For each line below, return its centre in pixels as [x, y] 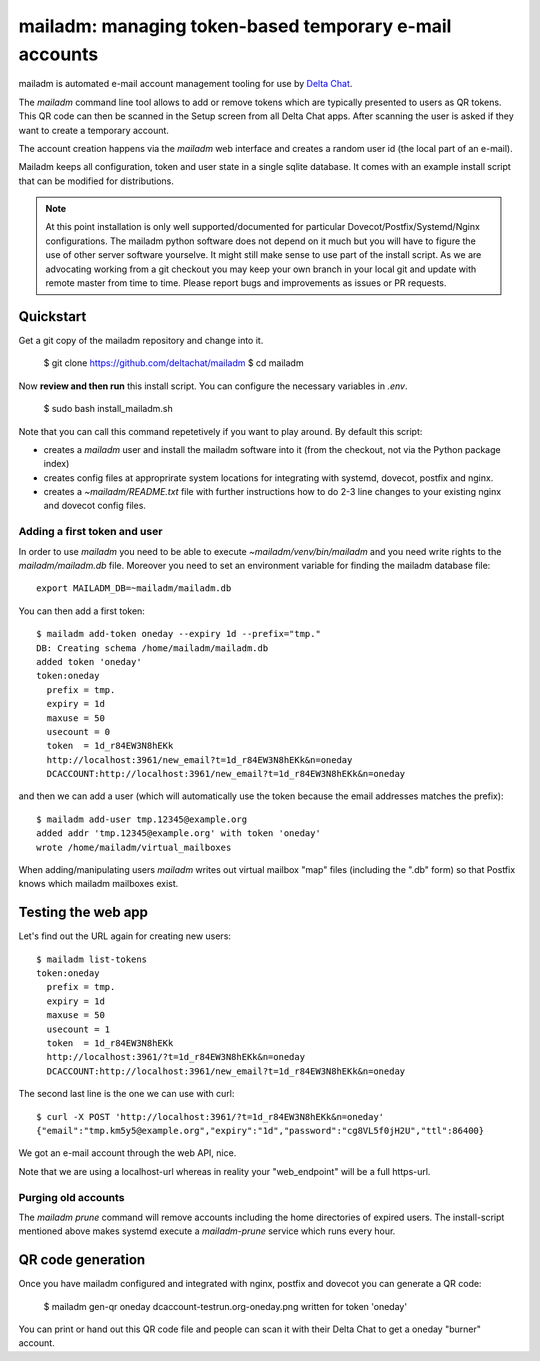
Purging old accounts [71, 1197]
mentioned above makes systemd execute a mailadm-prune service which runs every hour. [207, 1231]
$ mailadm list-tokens [92, 959]
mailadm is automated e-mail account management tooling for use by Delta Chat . [185, 84]
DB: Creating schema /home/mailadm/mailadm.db [152, 648]
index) [56, 464]
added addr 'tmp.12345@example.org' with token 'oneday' [179, 833]
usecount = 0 [78, 731]
